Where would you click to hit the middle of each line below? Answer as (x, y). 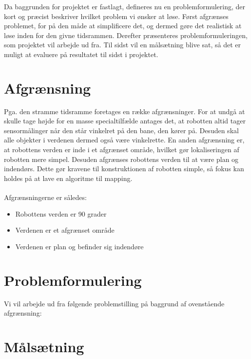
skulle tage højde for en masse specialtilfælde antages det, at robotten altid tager (125, 121)
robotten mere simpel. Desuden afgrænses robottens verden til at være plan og (121, 159)
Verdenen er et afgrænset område (65, 230)
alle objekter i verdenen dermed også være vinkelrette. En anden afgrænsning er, (124, 140)
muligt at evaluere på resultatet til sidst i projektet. (81, 54)
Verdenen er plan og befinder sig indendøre (79, 246)
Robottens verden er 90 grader (61, 213)
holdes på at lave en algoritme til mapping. (68, 178)
